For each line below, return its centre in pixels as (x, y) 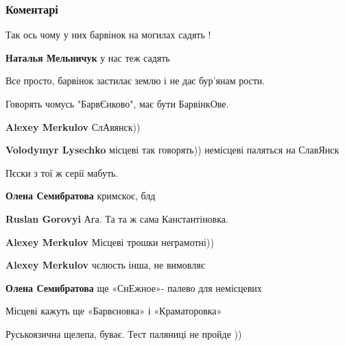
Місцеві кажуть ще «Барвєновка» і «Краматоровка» (114, 311)
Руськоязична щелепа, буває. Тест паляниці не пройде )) (124, 333)
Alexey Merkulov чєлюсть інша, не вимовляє (105, 265)
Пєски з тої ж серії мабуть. (62, 172)
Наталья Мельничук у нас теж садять (88, 57)
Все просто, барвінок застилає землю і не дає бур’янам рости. (135, 81)
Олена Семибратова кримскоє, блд (81, 196)
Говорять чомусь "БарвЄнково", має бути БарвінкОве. (117, 103)
